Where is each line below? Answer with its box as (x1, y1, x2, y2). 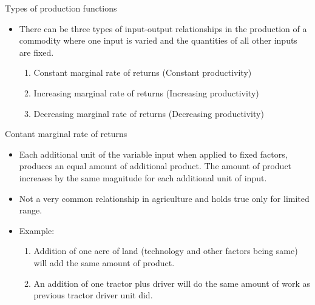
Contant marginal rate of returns (5, 127, 127, 140)
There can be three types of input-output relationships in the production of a (19, 22, 307, 35)
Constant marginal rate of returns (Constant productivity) (33, 66, 252, 79)
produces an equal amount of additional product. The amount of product (19, 159, 292, 172)
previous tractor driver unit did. (33, 289, 153, 301)
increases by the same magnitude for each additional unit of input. (19, 171, 267, 184)
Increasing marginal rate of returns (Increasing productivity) (33, 86, 259, 99)
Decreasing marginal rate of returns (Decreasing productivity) (33, 107, 264, 119)
